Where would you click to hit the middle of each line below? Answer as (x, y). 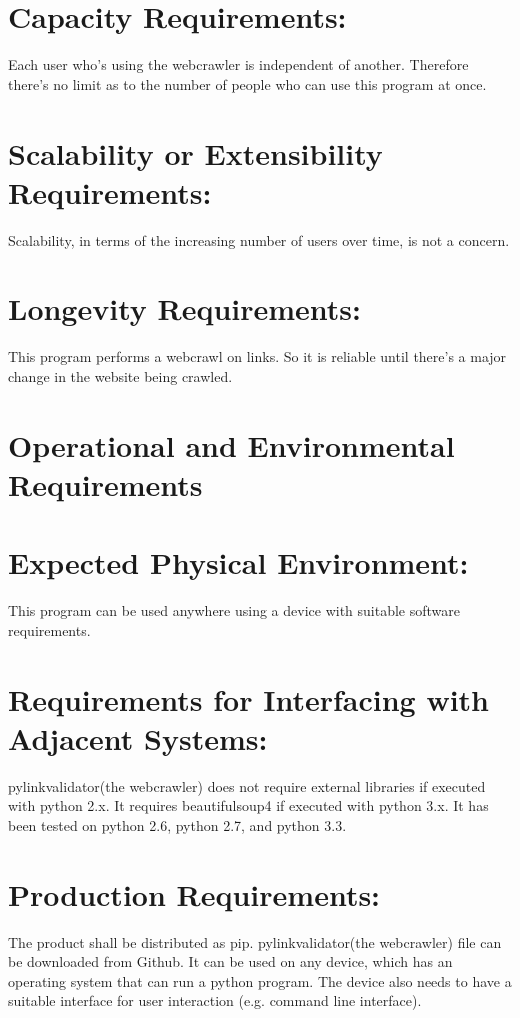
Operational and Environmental (231, 444)
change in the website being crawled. (120, 375)
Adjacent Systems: (138, 737)
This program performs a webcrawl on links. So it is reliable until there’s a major (257, 356)
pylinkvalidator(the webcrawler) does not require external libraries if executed (247, 785)
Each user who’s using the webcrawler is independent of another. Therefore (238, 64)
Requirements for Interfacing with (249, 698)
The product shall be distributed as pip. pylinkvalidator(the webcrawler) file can (255, 941)
